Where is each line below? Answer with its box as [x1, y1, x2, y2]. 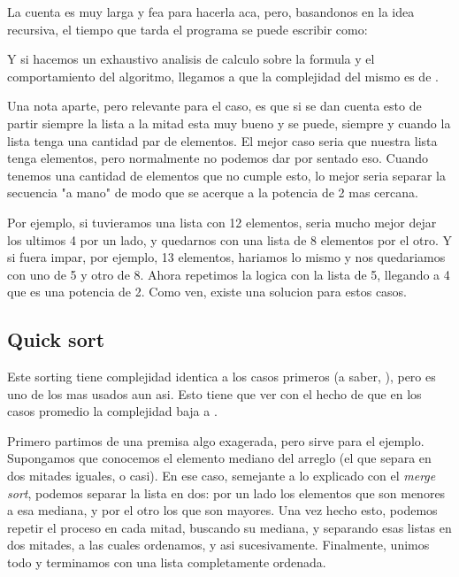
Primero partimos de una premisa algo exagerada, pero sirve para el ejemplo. [7, 431, 425, 450]
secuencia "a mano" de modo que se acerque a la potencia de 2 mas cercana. [7, 183, 418, 202]
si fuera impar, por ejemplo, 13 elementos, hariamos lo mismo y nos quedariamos [7, 248, 446, 266]
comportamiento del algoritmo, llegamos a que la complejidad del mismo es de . [7, 66, 439, 85]
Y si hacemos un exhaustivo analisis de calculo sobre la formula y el [7, 50, 375, 68]
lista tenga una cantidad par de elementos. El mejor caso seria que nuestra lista [7, 131, 438, 150]
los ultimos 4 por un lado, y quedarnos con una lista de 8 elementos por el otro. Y [7, 230, 452, 249]
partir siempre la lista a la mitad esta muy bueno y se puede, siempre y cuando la [7, 113, 451, 132]
